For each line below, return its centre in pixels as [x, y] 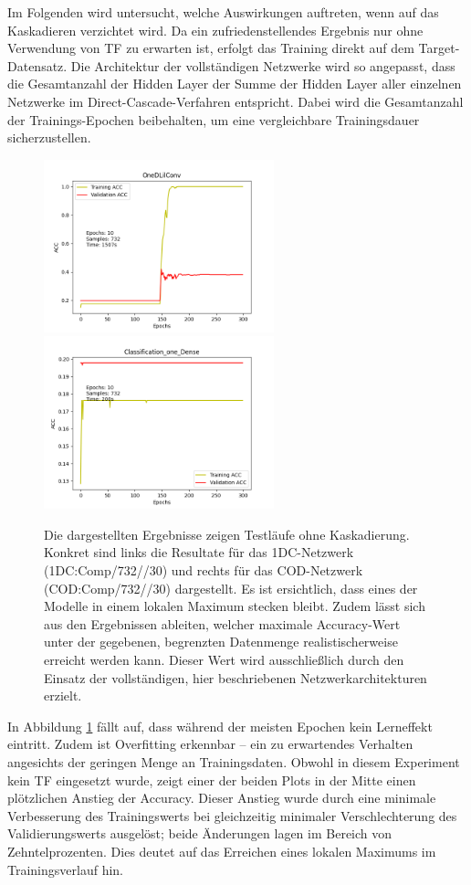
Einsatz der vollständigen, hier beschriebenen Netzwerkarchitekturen [235, 677]
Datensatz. [37, 65]
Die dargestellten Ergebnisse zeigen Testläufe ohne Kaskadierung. [227, 534]
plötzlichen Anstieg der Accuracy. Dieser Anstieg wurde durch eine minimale [222, 798]
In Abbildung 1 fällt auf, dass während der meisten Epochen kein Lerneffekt [220, 726]
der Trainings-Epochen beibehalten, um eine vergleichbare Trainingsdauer [214, 119]
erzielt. [63, 695]
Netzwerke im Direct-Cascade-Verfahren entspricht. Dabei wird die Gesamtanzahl [235, 101]
